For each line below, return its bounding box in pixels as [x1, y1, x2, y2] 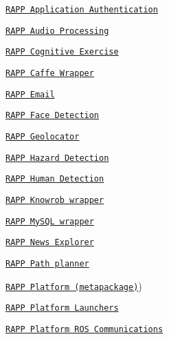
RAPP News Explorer [5, 238, 94, 248]
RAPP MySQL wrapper [5, 216, 94, 226]
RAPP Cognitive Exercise [5, 47, 119, 57]
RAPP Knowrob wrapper [5, 195, 104, 205]
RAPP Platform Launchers [5, 303, 119, 313]
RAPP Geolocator [5, 131, 80, 142]
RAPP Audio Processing [5, 26, 109, 36]
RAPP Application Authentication [5, 5, 158, 14]
